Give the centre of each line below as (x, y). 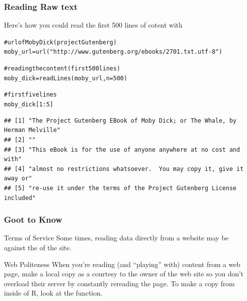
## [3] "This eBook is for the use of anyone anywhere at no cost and (122, 150)
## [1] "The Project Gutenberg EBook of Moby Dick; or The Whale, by (120, 120)
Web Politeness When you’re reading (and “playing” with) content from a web (122, 264)
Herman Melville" (32, 130)
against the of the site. (38, 247)
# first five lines (31, 95)
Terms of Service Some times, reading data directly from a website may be (116, 238)
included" (20, 198)
